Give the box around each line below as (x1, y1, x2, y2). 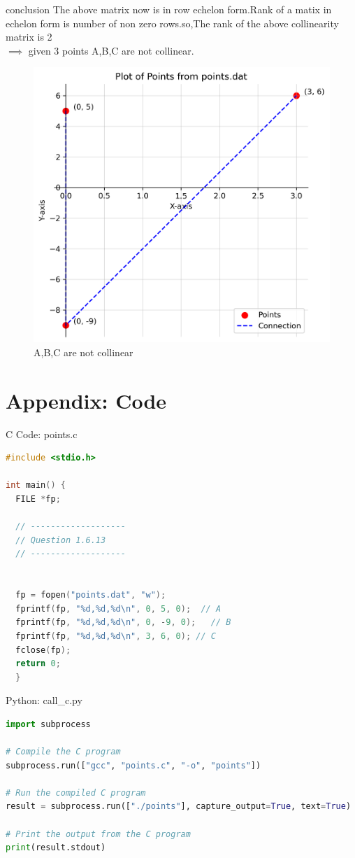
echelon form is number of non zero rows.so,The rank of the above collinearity (6, 15, 339, 30)
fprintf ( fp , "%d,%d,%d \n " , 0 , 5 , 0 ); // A (15, 603, 222, 614)
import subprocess (6, 719, 91, 729)
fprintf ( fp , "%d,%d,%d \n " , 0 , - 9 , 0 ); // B (15, 617, 231, 628)
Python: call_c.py (6, 693, 82, 708)
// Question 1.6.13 (15, 535, 106, 545)
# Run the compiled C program (6, 787, 146, 798)
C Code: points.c (6, 426, 78, 441)
